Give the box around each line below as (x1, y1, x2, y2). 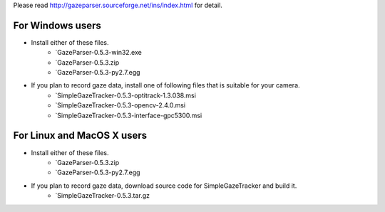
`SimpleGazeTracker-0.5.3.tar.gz (55, 191, 150, 200)
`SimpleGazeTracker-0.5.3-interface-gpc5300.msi (55, 111, 202, 120)
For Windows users (13, 19, 101, 31)
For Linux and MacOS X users (13, 129, 148, 142)
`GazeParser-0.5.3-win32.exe (55, 48, 142, 57)
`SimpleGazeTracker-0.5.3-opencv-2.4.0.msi (55, 101, 186, 110)
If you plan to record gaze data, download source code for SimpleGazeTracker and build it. (31, 181, 297, 190)
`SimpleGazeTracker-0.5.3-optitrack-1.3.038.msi (55, 91, 196, 100)
